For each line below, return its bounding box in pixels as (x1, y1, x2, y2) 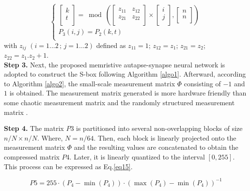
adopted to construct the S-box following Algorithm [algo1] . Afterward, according (4, 69, 246, 79)
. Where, (37, 132, 63, 143)
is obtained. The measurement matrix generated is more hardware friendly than (9, 88, 247, 98)
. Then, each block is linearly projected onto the (94, 132, 236, 143)
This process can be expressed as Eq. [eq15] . (4, 161, 133, 171)
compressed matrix (4, 151, 60, 161)
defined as (96, 40, 126, 50)
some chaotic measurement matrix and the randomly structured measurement (4, 97, 235, 108)
